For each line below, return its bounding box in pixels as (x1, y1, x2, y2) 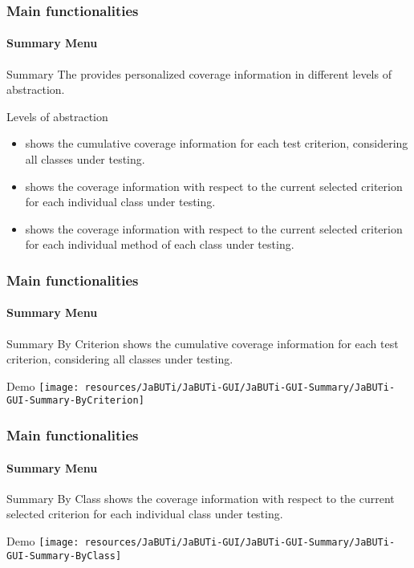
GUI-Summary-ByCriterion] (6, 395, 144, 407)
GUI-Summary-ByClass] (6, 550, 122, 562)
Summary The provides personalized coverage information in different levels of (6, 65, 392, 82)
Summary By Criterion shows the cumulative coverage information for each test (6, 335, 399, 351)
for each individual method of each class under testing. (25, 236, 294, 253)
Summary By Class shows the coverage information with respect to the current (6, 489, 395, 506)
